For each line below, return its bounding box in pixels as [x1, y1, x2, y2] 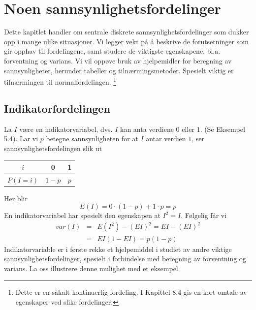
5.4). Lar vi [4, 133, 38, 144]
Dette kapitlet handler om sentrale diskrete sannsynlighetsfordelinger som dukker [4, 27, 249, 37]
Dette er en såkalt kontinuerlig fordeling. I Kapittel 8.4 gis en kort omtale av [15, 287, 247, 297]
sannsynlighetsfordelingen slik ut [4, 143, 102, 153]
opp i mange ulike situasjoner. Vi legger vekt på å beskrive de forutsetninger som [4, 36, 249, 46]
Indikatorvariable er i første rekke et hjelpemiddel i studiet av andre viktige [4, 244, 232, 254]
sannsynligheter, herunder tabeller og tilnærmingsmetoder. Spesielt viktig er [4, 65, 234, 75]
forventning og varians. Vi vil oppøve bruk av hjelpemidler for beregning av [4, 55, 232, 65]
